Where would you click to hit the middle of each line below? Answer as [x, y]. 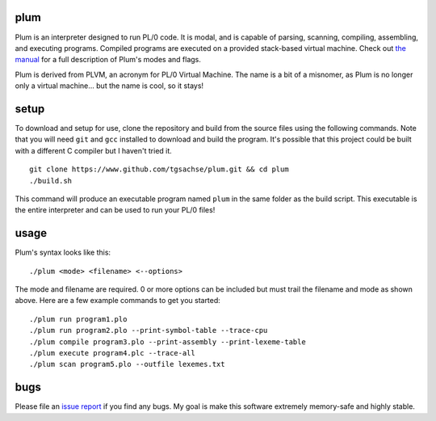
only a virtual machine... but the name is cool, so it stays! [109, 86]
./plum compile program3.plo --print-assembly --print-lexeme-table [168, 342]
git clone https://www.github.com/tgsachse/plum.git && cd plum [159, 169]
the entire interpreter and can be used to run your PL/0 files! [115, 210]
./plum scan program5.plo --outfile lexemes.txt [127, 364]
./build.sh [51, 181]
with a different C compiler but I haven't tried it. [94, 150]
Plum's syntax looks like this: [63, 253]
